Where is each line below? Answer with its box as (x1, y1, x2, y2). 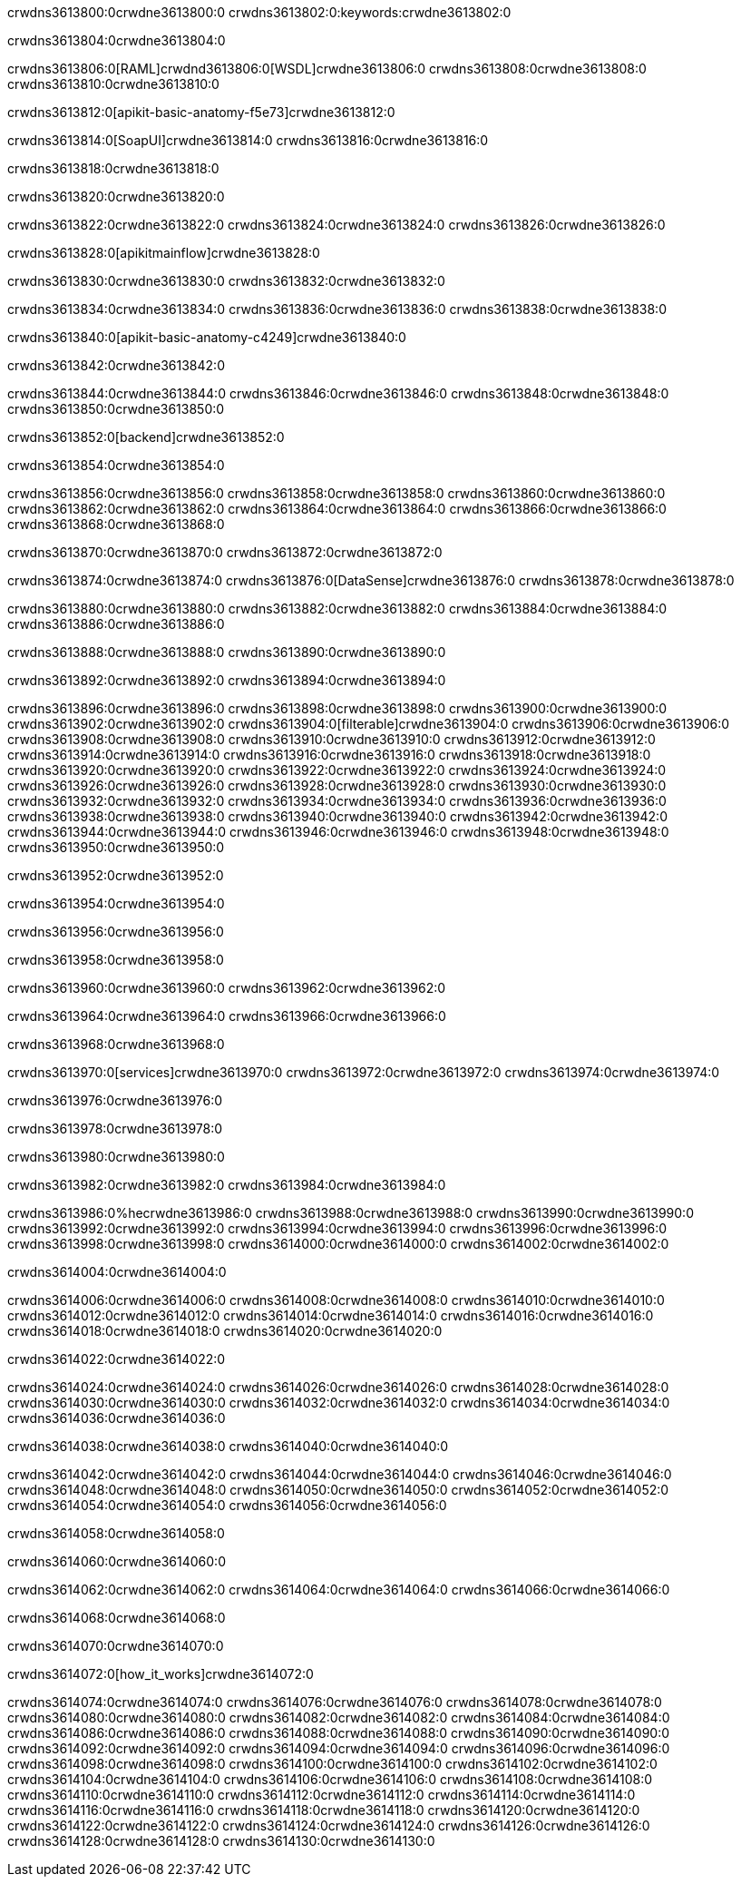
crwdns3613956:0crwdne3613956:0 (7, 924, 224, 939)
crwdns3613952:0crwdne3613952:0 (7, 868, 224, 883)
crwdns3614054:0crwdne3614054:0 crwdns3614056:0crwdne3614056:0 (7, 1497, 447, 1513)
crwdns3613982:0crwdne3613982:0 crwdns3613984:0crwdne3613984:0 (7, 1177, 446, 1192)
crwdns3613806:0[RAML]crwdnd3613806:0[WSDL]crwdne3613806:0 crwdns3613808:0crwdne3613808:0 (7, 61, 647, 76)
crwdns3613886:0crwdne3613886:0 (7, 616, 225, 632)
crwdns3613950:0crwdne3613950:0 (7, 839, 225, 855)
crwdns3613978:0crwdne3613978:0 (7, 1121, 223, 1136)
